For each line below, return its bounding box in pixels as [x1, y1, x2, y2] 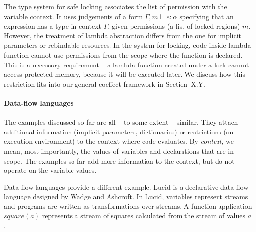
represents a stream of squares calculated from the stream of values [42, 210, 246, 221]
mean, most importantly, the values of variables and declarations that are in [4, 145, 234, 156]
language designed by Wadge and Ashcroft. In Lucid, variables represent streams [4, 191, 248, 201]
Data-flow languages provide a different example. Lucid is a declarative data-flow [4, 181, 249, 192]
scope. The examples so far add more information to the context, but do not [4, 155, 235, 166]
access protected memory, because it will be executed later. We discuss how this [4, 69, 246, 79]
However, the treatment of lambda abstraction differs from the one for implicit [4, 30, 242, 40]
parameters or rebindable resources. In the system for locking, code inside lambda [4, 40, 251, 50]
